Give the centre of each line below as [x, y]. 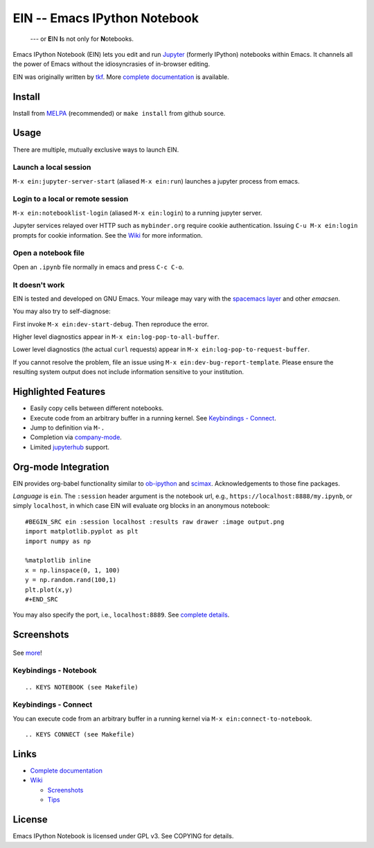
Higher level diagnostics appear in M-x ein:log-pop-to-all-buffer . [116, 337]
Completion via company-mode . [76, 437]
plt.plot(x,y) [49, 590]
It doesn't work [39, 285]
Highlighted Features [59, 392]
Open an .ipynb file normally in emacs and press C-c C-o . [98, 267]
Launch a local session [52, 168]
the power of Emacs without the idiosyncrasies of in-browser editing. [112, 64]
